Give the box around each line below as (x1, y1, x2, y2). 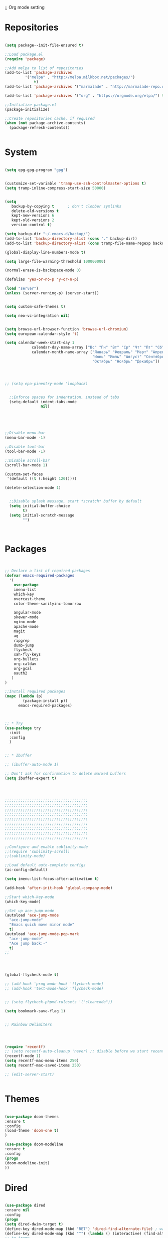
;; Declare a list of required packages (5, 569, 91, 574)
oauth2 (14, 670, 28, 676)
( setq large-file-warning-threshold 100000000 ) (5, 259, 106, 264)
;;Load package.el (5, 52, 43, 57)
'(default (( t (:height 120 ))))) (7, 476, 77, 481)
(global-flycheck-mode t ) (5, 972, 59, 977)
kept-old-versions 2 (11, 218, 55, 223)
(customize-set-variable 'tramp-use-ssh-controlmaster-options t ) (5, 181, 146, 186)
